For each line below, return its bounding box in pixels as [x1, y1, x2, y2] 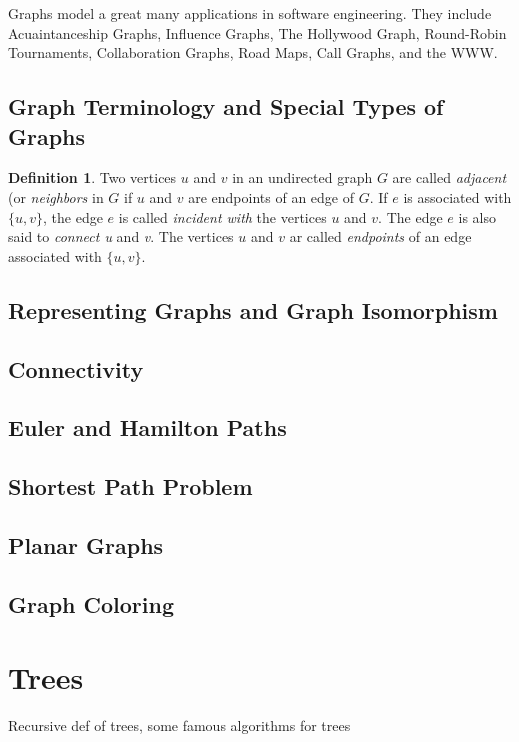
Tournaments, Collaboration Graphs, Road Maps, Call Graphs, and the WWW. [8, 42, 498, 63]
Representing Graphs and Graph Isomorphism [8, 294, 498, 325]
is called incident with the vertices [118, 206, 327, 227]
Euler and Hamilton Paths [8, 412, 287, 443]
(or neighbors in [8, 186, 104, 207]
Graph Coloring [8, 588, 175, 619]
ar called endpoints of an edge [289, 226, 472, 247]
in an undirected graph [232, 167, 373, 188]
